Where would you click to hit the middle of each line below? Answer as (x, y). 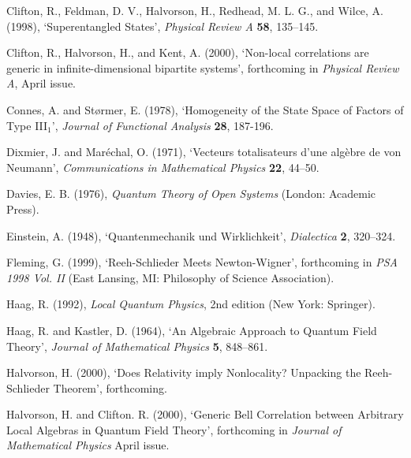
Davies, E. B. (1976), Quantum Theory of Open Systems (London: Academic (191, 194)
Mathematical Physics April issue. (88, 445)
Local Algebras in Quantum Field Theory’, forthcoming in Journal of (174, 429)
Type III (27, 125)
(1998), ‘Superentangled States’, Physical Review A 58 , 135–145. (163, 26)
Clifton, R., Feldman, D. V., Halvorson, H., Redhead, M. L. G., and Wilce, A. (195, 10)
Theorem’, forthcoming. (110, 387)
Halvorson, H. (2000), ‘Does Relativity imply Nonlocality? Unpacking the (184, 372)
